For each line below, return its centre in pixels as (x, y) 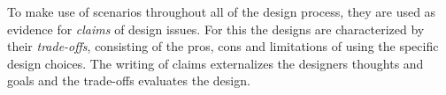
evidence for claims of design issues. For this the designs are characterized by (216, 29)
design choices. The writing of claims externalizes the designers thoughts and (215, 63)
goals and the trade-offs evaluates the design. (129, 80)
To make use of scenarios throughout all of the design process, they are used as (222, 11)
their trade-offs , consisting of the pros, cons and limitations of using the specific (223, 46)
